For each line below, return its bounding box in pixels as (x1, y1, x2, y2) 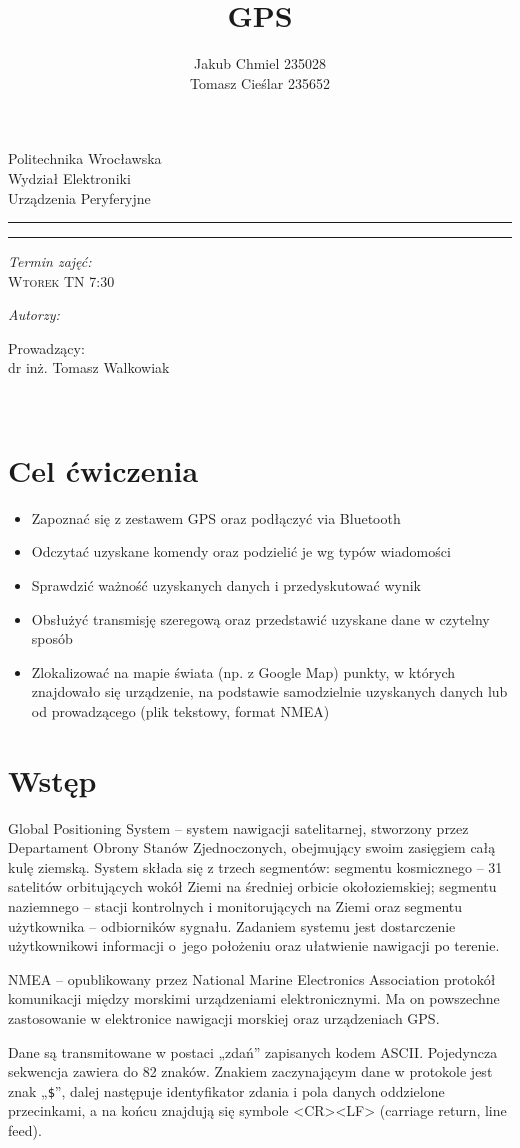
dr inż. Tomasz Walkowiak (8, 357, 170, 378)
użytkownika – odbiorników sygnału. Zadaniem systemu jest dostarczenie (8, 915, 456, 936)
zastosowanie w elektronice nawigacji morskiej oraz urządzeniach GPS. (8, 1008, 440, 1028)
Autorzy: (8, 304, 60, 325)
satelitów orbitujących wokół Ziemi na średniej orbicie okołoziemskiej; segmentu (8, 876, 497, 897)
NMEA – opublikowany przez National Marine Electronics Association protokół (8, 968, 496, 989)
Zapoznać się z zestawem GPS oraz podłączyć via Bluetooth (31, 507, 401, 528)
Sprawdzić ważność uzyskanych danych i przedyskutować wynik (31, 574, 421, 595)
